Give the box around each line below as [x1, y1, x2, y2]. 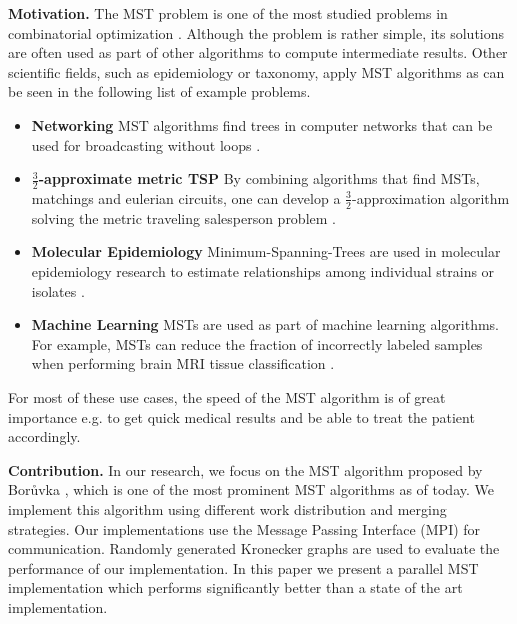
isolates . [31, 280, 85, 301]
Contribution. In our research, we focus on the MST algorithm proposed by [8, 459, 483, 480]
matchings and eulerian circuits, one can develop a [31, 187, 341, 208]
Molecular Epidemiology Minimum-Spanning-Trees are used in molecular [31, 241, 501, 262]
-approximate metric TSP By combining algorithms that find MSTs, [38, 168, 480, 189]
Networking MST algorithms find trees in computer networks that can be [31, 114, 493, 135]
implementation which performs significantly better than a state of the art [8, 577, 463, 598]
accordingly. [8, 426, 81, 447]
